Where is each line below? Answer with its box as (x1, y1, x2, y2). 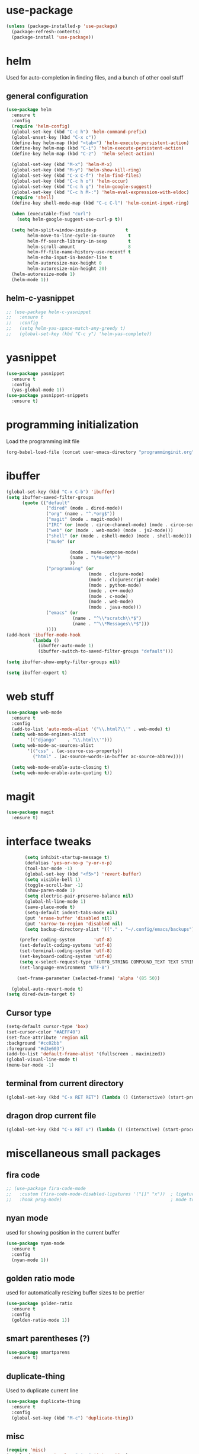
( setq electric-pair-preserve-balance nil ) (24, 893, 134, 899)
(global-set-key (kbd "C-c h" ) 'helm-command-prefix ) (11, 129, 147, 135)
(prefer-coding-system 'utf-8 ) (19, 937, 113, 943)
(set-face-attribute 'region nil (6, 1035, 89, 1041)
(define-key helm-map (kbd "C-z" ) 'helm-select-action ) (11, 151, 155, 157)
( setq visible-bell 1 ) (24, 876, 81, 883)
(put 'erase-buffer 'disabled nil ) (24, 915, 113, 921)
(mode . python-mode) (88, 582, 142, 588)
